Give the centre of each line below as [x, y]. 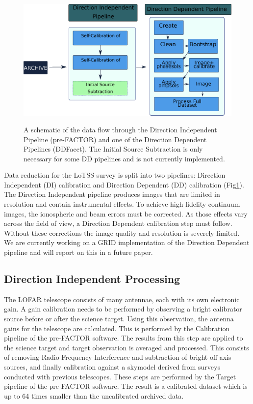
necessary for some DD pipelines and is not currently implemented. [124, 158]
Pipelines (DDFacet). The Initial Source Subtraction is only [113, 149]
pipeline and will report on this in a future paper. [78, 252]
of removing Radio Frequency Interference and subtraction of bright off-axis [118, 357]
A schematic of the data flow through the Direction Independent [120, 129]
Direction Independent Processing [92, 279]
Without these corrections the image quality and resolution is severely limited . [122, 233]
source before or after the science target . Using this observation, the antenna [119, 319]
